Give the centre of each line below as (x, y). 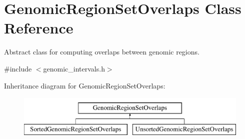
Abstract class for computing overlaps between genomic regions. (102, 52)
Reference (39, 28)
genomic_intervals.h (74, 68)
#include (18, 68)
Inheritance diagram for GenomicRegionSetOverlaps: (85, 85)
